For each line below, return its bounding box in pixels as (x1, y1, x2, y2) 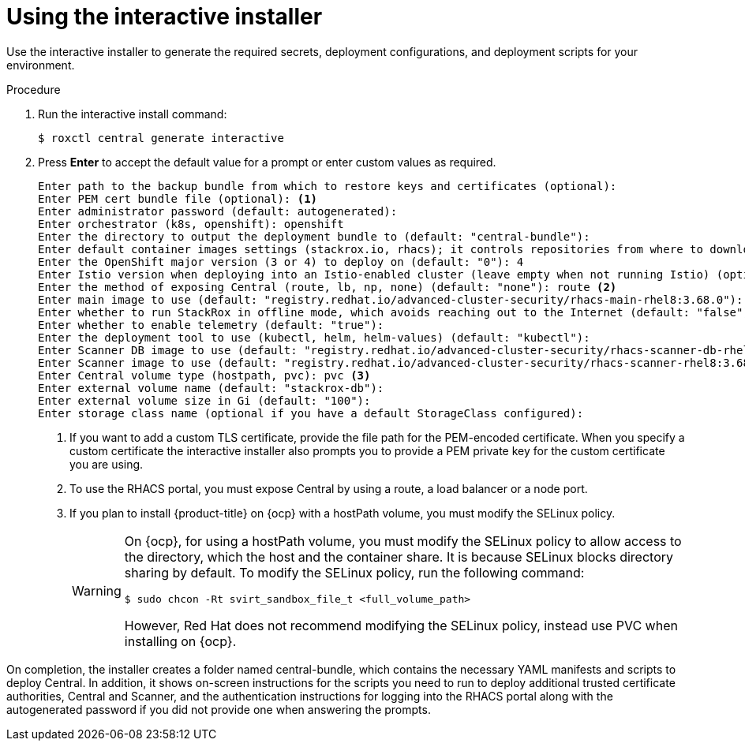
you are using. (69, 457, 144, 471)
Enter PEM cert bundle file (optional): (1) (38, 192, 318, 205)
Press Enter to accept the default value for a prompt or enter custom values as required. (38, 155, 496, 169)
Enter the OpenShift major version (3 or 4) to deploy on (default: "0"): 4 (38, 255, 524, 268)
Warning (72, 583, 122, 599)
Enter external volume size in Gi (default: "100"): (38, 394, 371, 407)
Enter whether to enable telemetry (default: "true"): (38, 318, 384, 331)
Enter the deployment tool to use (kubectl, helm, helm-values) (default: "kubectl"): (38, 331, 590, 344)
